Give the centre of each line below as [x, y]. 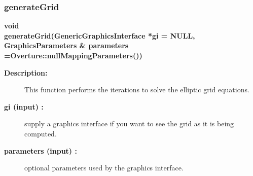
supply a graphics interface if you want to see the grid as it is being [129, 124]
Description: [26, 72]
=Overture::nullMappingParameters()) [73, 55]
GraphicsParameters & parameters [66, 45]
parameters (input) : [41, 150]
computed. [41, 133]
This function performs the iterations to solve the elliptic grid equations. [137, 90]
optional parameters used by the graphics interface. [104, 168]
